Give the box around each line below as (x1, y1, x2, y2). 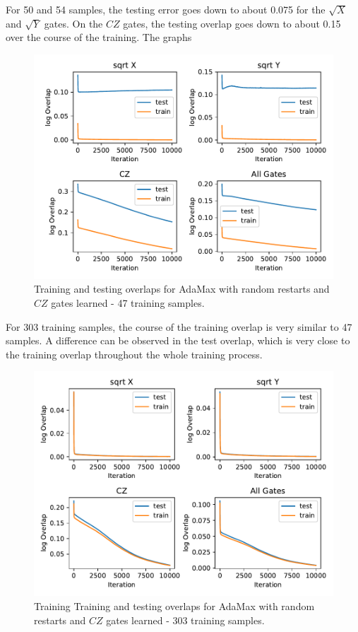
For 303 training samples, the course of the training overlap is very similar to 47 (6, 319, 352, 334)
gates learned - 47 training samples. (51, 295, 205, 310)
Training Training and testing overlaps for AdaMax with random (34, 598, 315, 613)
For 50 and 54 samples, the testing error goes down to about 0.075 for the (6, 2, 326, 16)
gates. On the (44, 16, 103, 30)
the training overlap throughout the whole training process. (6, 346, 263, 361)
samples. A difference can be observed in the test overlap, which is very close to (6, 333, 350, 348)
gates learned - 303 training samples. (106, 612, 265, 627)
